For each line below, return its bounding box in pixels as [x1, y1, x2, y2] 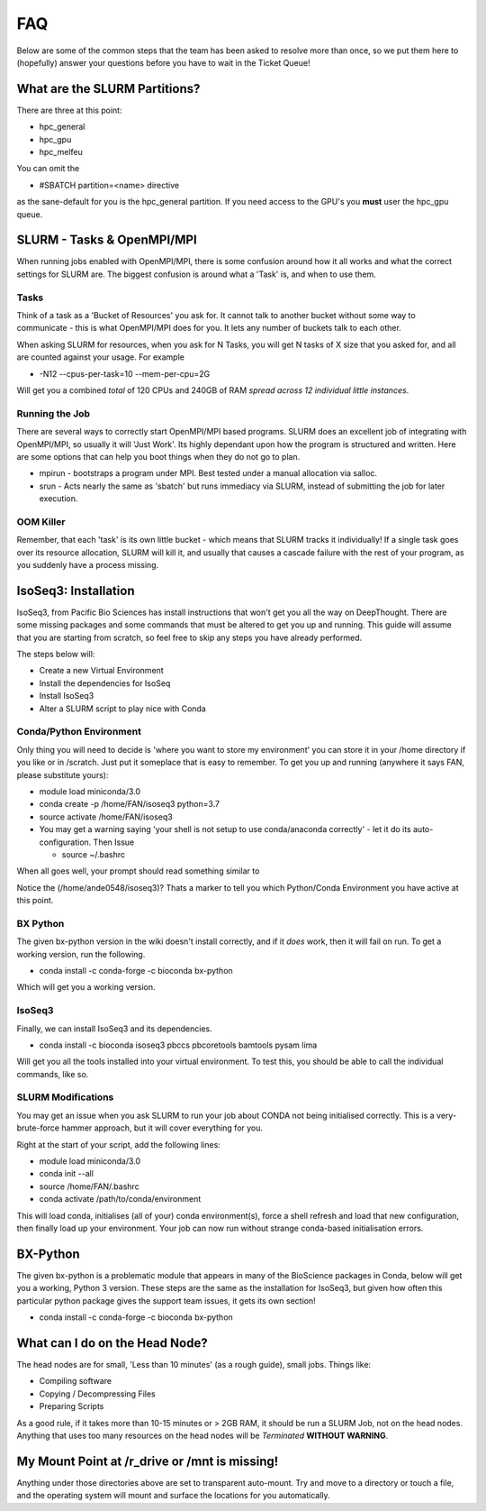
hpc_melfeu [39, 147, 83, 158]
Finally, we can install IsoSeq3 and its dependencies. [16, 1023, 213, 1034]
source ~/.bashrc [61, 848, 126, 860]
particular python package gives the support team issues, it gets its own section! [16, 1295, 317, 1306]
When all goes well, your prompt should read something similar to [16, 865, 260, 876]
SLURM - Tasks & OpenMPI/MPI [16, 233, 197, 248]
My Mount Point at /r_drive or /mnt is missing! [16, 1453, 279, 1469]
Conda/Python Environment [16, 726, 141, 738]
